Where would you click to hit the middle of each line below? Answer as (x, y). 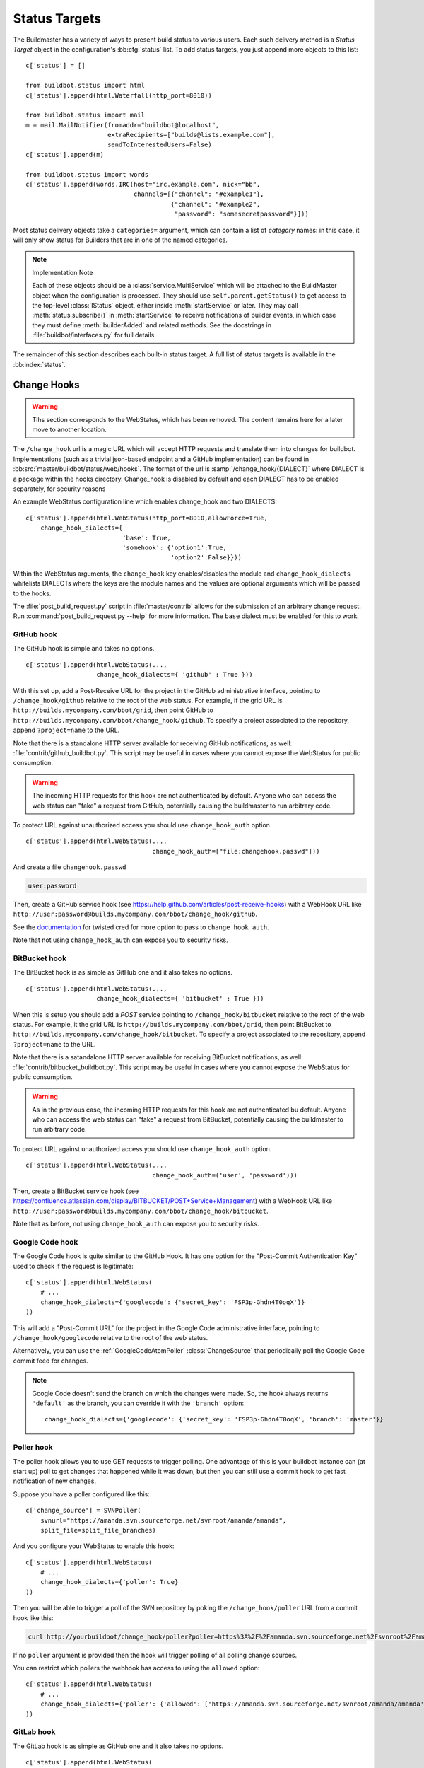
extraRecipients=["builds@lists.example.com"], (191, 135)
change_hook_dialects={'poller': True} (109, 1582)
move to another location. (70, 430)
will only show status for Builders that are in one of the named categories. (120, 240)
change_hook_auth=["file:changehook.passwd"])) (236, 851)
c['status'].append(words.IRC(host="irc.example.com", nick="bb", (143, 185)
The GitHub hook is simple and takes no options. (84, 649)
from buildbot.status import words (87, 174)
